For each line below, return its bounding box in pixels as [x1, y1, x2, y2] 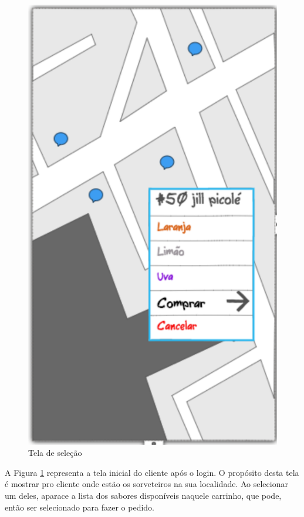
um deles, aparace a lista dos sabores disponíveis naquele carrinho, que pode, [5, 489, 282, 501]
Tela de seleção [28, 446, 82, 459]
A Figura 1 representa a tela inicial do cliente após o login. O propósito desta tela [5, 466, 299, 478]
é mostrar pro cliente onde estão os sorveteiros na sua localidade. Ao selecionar [5, 478, 288, 490]
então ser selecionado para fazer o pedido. [5, 501, 154, 513]
